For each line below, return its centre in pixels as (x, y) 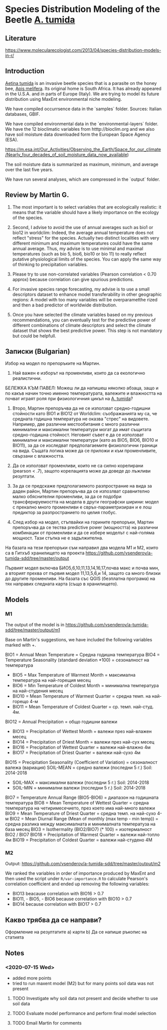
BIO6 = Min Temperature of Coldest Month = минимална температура (85, 686)
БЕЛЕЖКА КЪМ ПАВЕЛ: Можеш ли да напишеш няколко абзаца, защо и (82, 388)
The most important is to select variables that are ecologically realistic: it (87, 207)
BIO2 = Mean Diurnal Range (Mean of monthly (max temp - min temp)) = (84, 819)
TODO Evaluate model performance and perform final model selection (84, 1013)
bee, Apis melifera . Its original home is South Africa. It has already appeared (83, 88)
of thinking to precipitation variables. (50, 264)
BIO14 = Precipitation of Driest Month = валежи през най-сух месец (83, 742)
